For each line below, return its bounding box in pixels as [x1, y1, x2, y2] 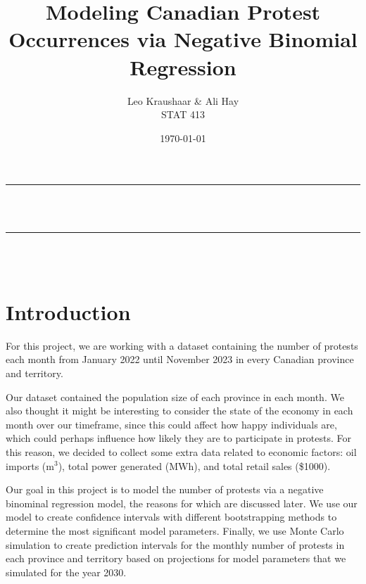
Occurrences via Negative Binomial [8, 25, 358, 53]
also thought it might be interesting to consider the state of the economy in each [6, 403, 353, 418]
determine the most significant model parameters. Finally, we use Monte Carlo [6, 523, 344, 538]
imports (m [6, 458, 54, 473]
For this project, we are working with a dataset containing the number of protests [6, 338, 358, 353]
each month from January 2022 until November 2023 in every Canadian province [6, 352, 354, 367]
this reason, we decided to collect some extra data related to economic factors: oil [6, 444, 357, 459]
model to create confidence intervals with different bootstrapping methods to [6, 509, 337, 524]
